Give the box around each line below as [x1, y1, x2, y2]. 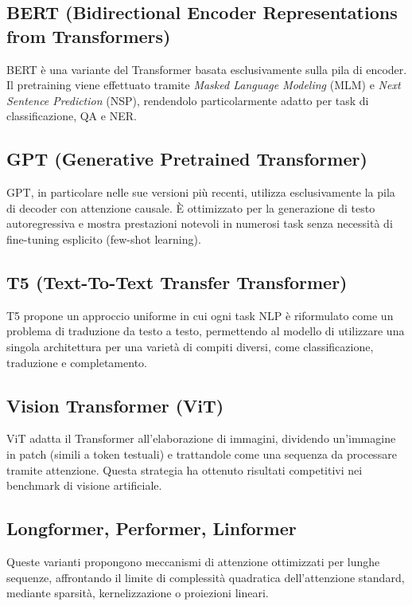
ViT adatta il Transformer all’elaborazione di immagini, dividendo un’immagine [6, 430, 396, 447]
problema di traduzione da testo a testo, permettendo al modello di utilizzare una [6, 323, 405, 339]
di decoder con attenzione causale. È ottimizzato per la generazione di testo [6, 199, 375, 216]
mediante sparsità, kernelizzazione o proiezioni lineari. [6, 584, 269, 601]
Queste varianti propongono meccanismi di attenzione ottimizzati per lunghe [6, 553, 380, 569]
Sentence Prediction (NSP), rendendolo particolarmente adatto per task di [6, 92, 369, 108]
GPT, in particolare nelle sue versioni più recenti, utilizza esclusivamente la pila [6, 184, 395, 201]
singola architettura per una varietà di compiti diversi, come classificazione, [6, 338, 374, 354]
